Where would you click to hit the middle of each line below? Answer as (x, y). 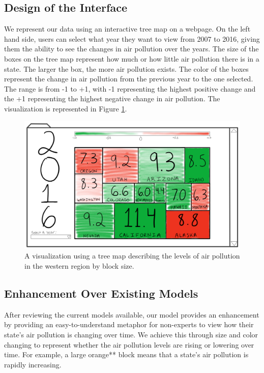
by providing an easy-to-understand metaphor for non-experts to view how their (129, 324)
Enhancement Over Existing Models (101, 293)
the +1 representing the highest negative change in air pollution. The (112, 98)
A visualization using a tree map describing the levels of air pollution (132, 256)
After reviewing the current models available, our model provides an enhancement (132, 314)
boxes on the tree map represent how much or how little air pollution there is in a (132, 58)
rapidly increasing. (33, 364)
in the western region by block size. (79, 266)
